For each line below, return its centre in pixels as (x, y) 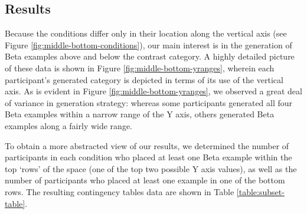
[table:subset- (260, 191)
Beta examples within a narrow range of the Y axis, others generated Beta (140, 114)
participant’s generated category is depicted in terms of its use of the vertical (144, 79)
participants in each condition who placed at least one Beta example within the (148, 157)
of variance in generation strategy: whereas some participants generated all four (149, 102)
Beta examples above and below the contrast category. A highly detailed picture (150, 56)
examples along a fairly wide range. (68, 125)
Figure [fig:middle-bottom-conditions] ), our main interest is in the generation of (148, 45)
